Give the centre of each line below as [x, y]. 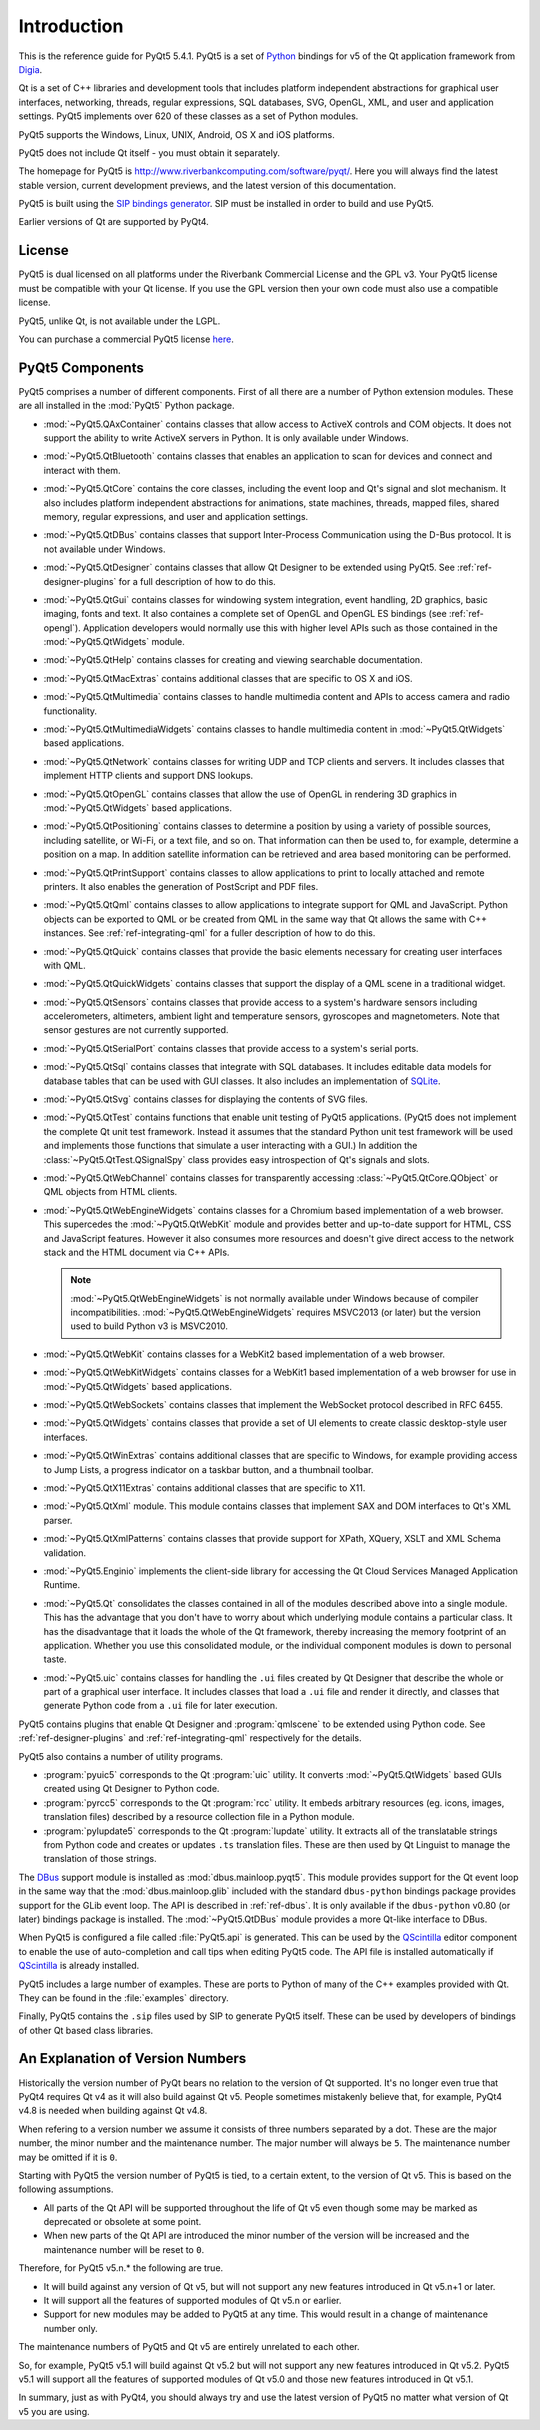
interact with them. [82, 470]
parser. [58, 1520]
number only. [71, 2328]
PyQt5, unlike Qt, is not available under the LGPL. [119, 321]
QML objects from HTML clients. [110, 1192]
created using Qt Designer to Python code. [131, 1789]
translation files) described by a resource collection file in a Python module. [199, 1817]
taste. [55, 1659]
